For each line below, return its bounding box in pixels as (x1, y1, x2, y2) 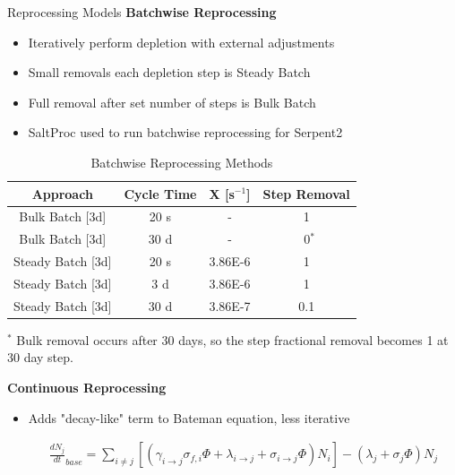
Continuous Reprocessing (7, 378, 167, 397)
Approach (31, 184, 93, 203)
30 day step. (7, 348, 73, 367)
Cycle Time (124, 184, 197, 203)
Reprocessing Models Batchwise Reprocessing (7, 3, 277, 21)
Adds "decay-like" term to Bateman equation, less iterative (28, 408, 350, 427)
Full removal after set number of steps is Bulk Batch (28, 92, 316, 111)
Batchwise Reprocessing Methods (90, 152, 273, 171)
